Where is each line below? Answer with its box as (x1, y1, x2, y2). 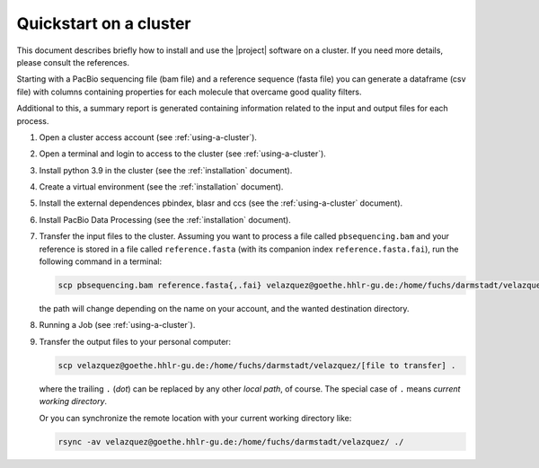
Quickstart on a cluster (16, 13, 192, 33)
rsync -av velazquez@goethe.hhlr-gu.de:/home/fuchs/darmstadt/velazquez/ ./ (57, 437, 404, 446)
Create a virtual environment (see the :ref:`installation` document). (39, 181, 284, 192)
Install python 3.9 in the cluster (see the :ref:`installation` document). (39, 164, 293, 175)
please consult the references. (16, 57, 130, 67)
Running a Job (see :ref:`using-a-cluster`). (39, 320, 196, 331)
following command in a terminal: (39, 256, 162, 267)
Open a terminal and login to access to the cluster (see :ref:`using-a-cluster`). (39, 148, 327, 159)
